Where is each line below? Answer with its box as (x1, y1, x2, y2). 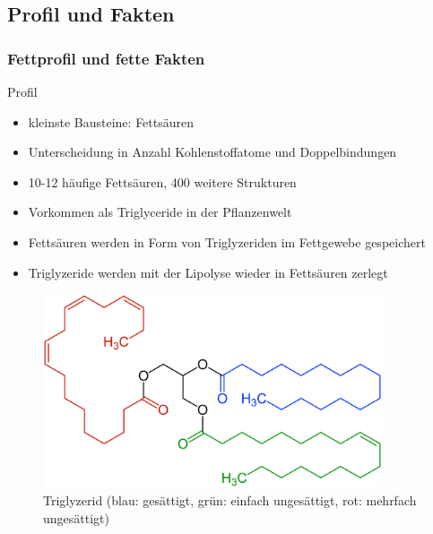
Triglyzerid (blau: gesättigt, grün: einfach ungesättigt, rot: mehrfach (43, 491, 417, 510)
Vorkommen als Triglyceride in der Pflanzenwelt (28, 202, 292, 221)
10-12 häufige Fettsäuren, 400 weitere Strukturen (28, 172, 297, 191)
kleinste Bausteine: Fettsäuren (28, 112, 195, 131)
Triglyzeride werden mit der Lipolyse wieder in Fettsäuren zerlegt (28, 263, 388, 281)
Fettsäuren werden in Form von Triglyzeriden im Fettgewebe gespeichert (28, 232, 426, 251)
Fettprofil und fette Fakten (7, 47, 205, 69)
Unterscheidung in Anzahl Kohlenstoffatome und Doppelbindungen (28, 142, 397, 161)
